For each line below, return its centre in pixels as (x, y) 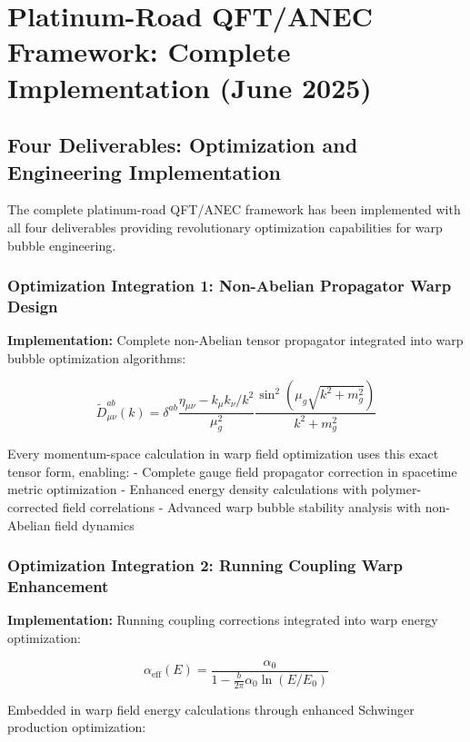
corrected (33, 507)
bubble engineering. (62, 245)
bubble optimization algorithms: (97, 357)
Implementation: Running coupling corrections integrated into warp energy (223, 620)
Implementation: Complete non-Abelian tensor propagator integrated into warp (235, 340)
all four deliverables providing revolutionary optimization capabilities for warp (225, 227)
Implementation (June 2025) (190, 87)
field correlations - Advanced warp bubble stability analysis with (242, 507)
